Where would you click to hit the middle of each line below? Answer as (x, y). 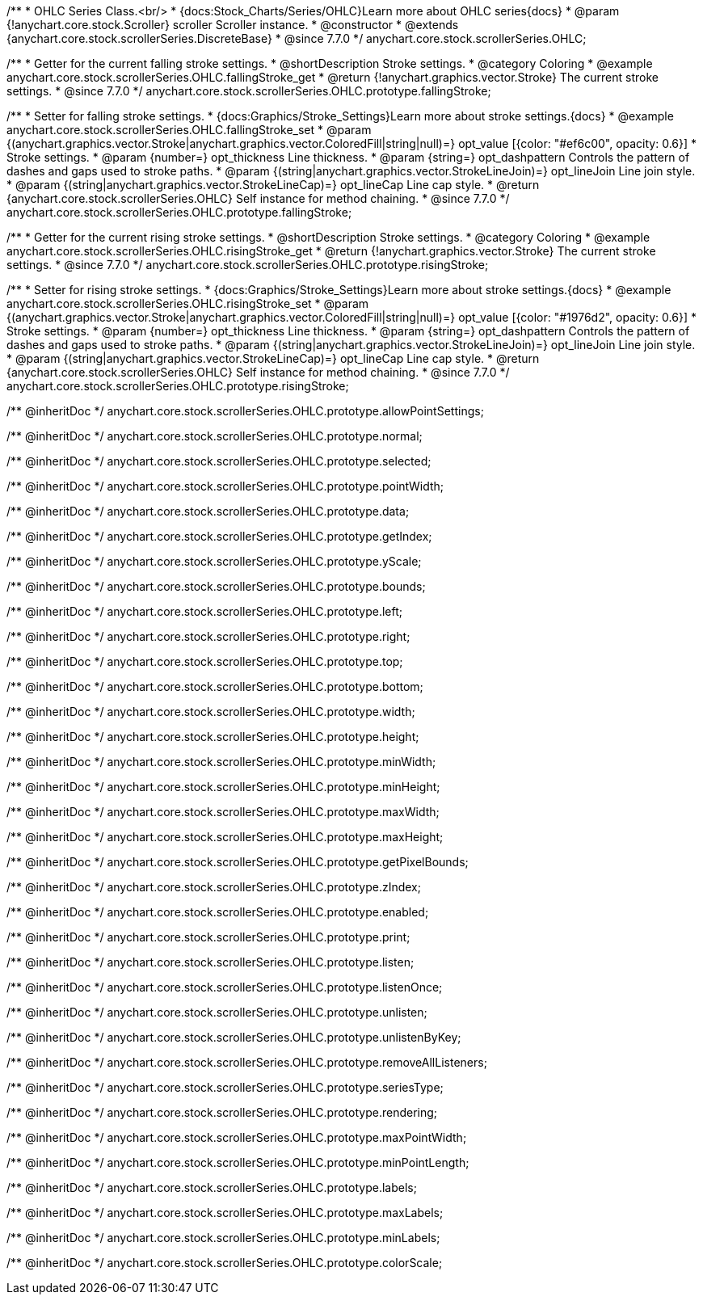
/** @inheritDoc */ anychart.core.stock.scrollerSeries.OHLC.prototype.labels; (212, 1187)
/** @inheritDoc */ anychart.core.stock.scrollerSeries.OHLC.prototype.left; (204, 611)
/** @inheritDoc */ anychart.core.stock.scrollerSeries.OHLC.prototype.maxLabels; (225, 1213)
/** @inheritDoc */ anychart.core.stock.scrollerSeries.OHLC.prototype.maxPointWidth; (237, 1137)
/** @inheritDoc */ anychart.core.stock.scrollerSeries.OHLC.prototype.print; (208, 937)
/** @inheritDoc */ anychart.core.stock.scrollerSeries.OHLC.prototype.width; (211, 712)
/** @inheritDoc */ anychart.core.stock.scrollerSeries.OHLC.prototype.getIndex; (219, 536)
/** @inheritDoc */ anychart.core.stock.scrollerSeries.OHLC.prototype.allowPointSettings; (245, 411)
